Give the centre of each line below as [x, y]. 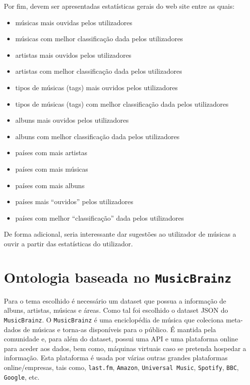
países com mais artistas [51, 152]
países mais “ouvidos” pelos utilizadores [74, 201]
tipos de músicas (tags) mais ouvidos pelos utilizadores [96, 87]
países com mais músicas [52, 168]
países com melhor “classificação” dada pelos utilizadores [100, 217]
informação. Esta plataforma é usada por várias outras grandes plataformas [116, 358]
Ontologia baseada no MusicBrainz [118, 277]
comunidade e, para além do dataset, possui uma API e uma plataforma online [121, 339]
